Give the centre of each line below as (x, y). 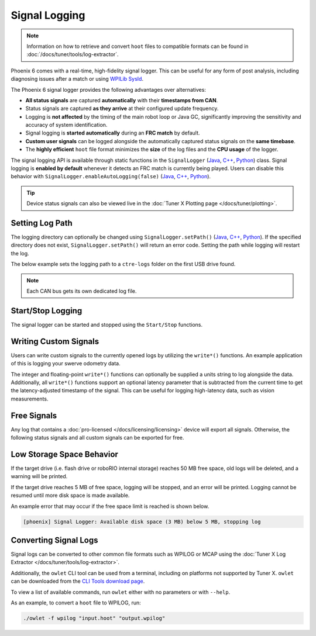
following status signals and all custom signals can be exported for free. (97, 438)
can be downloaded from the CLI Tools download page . (78, 581)
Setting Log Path (42, 223)
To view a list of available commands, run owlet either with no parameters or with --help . (121, 592)
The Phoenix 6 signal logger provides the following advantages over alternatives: (108, 89)
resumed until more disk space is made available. (70, 495)
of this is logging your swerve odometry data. (66, 364)
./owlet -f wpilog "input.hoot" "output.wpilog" (94, 618)
